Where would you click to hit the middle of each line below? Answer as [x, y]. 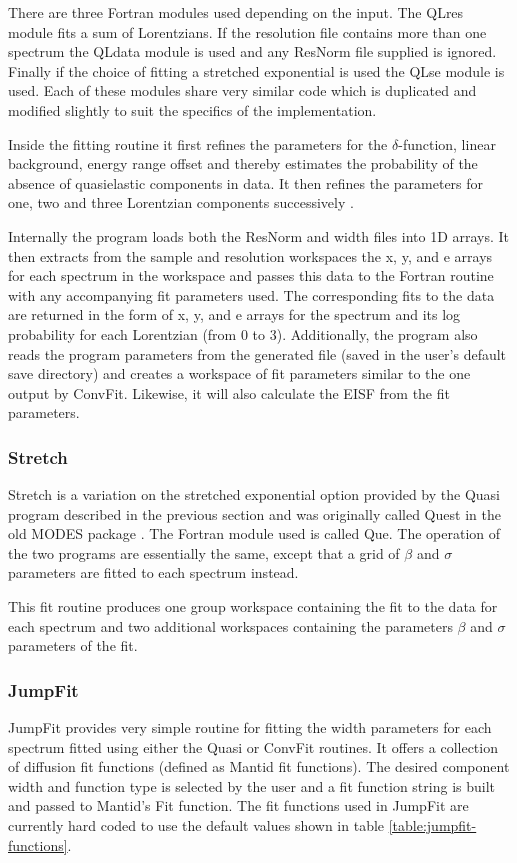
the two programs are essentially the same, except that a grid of [204, 552]
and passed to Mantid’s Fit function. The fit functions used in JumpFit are [238, 805]
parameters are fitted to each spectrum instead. [153, 572]
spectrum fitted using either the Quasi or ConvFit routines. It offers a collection [253, 746]
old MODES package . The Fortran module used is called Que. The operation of [254, 533]
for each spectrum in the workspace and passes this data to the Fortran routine [251, 275]
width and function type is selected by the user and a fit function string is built [252, 785]
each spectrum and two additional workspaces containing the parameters [230, 625]
